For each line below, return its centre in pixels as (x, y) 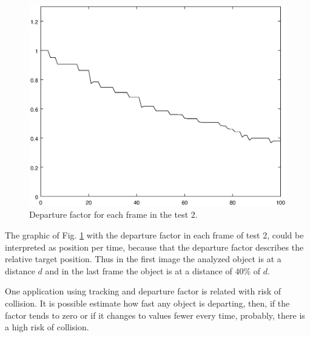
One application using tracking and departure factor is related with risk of (143, 291)
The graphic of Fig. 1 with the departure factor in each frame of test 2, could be (154, 235)
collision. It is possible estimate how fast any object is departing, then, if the (147, 303)
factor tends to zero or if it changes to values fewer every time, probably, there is (155, 315)
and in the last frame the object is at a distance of (139, 270)
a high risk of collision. (47, 327)
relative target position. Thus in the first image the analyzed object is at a (143, 259)
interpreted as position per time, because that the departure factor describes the (154, 247)
